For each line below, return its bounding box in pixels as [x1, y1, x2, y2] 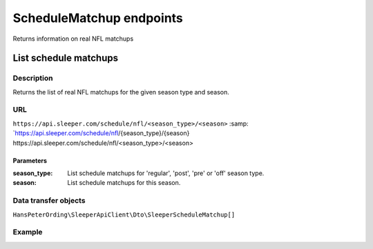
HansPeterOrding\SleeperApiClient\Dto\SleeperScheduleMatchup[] [12, 210, 236, 219]
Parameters [12, 156, 48, 165]
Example [12, 228, 43, 237]
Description [12, 73, 53, 83]
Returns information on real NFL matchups [12, 34, 134, 43]
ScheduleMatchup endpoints [12, 10, 183, 26]
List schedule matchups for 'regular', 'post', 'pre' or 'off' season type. [67, 169, 265, 177]
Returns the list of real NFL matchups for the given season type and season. [12, 88, 229, 96]
